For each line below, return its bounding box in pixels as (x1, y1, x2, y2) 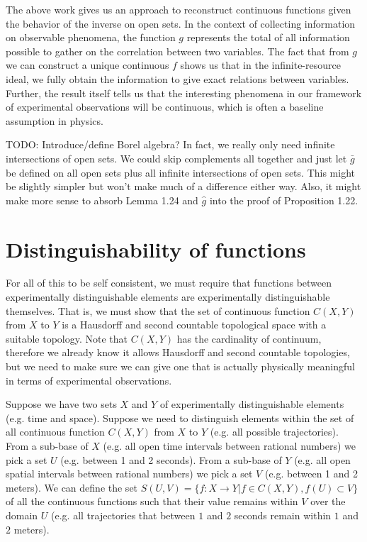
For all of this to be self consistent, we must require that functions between (6, 275, 332, 290)
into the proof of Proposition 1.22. (209, 192, 358, 207)
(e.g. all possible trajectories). (210, 424, 339, 439)
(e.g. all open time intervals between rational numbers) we (103, 438, 356, 453)
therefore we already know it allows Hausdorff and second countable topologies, (6, 345, 350, 360)
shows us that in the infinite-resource (180, 57, 341, 72)
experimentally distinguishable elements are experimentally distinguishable (6, 289, 330, 304)
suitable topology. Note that (6, 331, 128, 345)
